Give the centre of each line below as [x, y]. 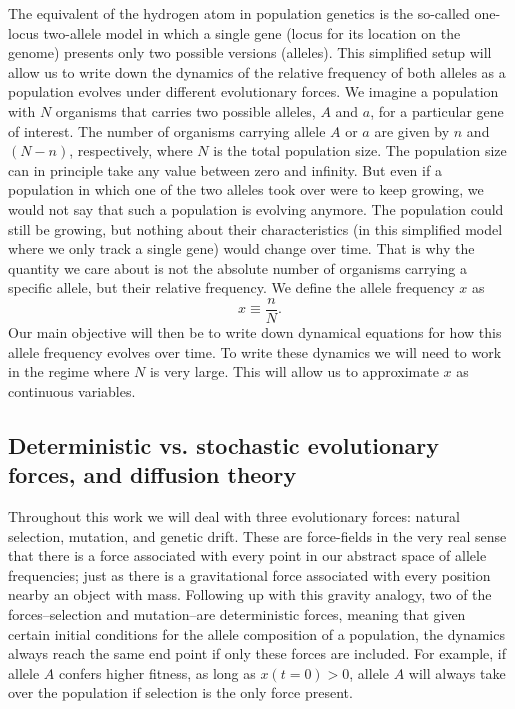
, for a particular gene [437, 110]
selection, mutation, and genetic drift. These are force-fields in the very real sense [257, 535]
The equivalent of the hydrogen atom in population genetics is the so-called [239, 13]
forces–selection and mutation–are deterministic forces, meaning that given [237, 613]
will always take [457, 672]
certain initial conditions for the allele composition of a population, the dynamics [256, 633]
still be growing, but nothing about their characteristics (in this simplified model [255, 228]
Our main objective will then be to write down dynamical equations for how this [255, 331]
